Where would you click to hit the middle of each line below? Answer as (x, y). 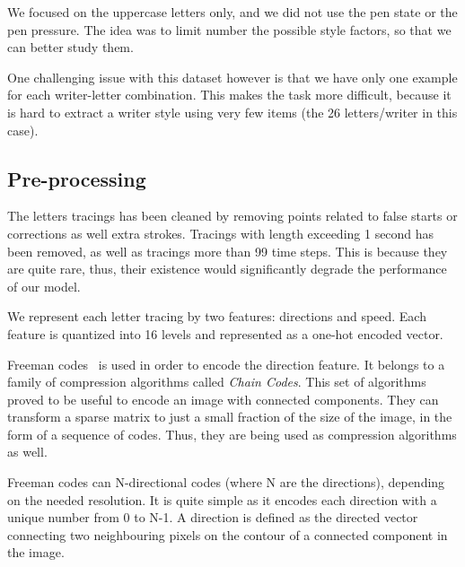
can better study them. (70, 47)
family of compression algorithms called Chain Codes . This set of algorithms (217, 382)
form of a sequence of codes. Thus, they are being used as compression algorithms (232, 434)
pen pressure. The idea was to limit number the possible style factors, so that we (229, 29)
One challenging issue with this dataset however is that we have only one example (232, 77)
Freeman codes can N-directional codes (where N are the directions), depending (226, 482)
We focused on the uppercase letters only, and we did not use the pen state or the (232, 12)
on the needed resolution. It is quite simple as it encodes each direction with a (222, 499)
